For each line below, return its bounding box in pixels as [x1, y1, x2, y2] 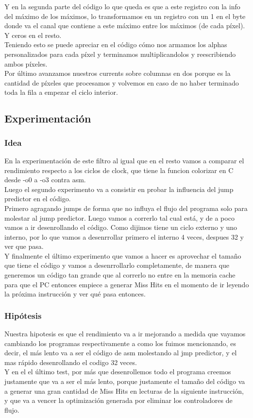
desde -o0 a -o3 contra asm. [4, 174, 86, 185]
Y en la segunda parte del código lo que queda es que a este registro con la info [4, 1, 240, 11]
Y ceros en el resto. [4, 30, 62, 40]
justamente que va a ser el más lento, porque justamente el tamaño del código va [4, 376, 245, 386]
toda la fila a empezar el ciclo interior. [4, 87, 118, 97]
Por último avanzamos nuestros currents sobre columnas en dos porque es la [4, 68, 231, 78]
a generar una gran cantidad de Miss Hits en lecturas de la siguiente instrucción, [4, 385, 244, 396]
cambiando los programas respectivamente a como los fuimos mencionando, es [4, 338, 236, 348]
